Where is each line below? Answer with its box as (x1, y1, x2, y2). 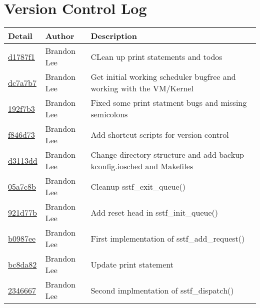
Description (90, 30, 137, 42)
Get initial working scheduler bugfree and (90, 71, 236, 83)
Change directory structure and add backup (90, 149, 244, 161)
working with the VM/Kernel (90, 82, 193, 94)
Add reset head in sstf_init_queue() (90, 206, 218, 218)
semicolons (90, 108, 128, 120)
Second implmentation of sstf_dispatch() (90, 284, 234, 296)
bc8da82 (8, 258, 37, 270)
